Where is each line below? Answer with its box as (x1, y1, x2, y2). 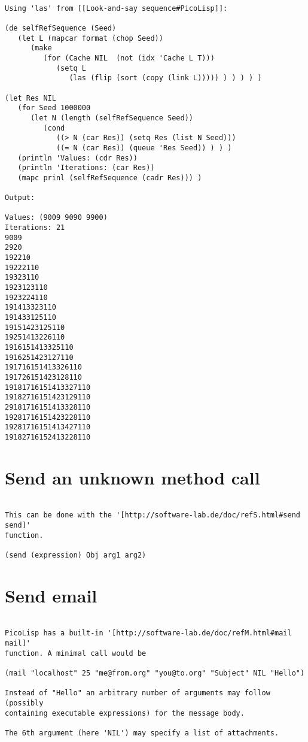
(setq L (56, 63, 87, 72)
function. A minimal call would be (5, 649, 147, 658)
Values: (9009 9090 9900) (5, 213, 108, 222)
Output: (5, 193, 35, 202)
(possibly (5, 698, 44, 707)
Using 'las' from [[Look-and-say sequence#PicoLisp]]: (5, 4, 228, 13)
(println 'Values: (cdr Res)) (17, 153, 138, 162)
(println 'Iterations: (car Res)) (17, 163, 155, 172)
